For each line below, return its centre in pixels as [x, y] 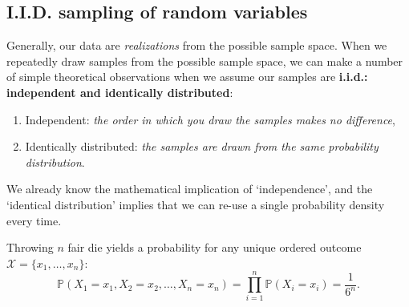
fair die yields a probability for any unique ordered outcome [215, 247]
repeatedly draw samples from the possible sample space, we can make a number [205, 61]
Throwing [30, 247]
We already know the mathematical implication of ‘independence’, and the [190, 189]
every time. [34, 220]
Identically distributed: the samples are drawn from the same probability [202, 146]
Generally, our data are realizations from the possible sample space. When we [197, 45]
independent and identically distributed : [120, 92]
